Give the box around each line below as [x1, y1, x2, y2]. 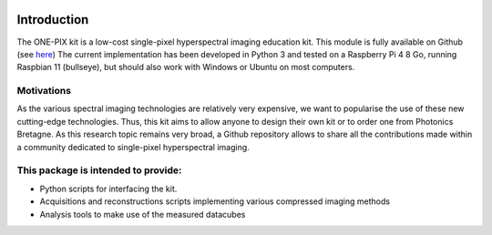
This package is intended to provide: [16, 164, 182, 177]
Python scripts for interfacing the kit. [39, 183, 178, 194]
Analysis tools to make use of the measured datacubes [39, 209, 246, 220]
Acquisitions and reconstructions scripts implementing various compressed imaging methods [39, 196, 391, 207]
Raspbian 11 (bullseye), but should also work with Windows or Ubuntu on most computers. [16, 62, 355, 73]
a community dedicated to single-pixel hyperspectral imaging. [16, 141, 250, 152]
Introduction [16, 12, 89, 27]
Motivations [16, 85, 72, 97]
